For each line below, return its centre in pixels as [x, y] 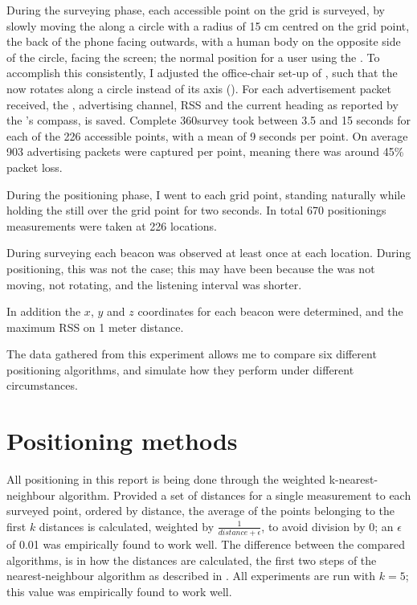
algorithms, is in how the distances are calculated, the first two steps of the [192, 560]
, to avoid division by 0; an [327, 526]
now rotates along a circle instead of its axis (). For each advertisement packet [199, 88]
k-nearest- [354, 479]
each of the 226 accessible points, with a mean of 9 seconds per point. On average [207, 135]
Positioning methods [122, 441]
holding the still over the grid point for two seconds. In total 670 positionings [196, 210]
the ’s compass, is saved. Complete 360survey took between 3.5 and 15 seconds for [209, 120]
